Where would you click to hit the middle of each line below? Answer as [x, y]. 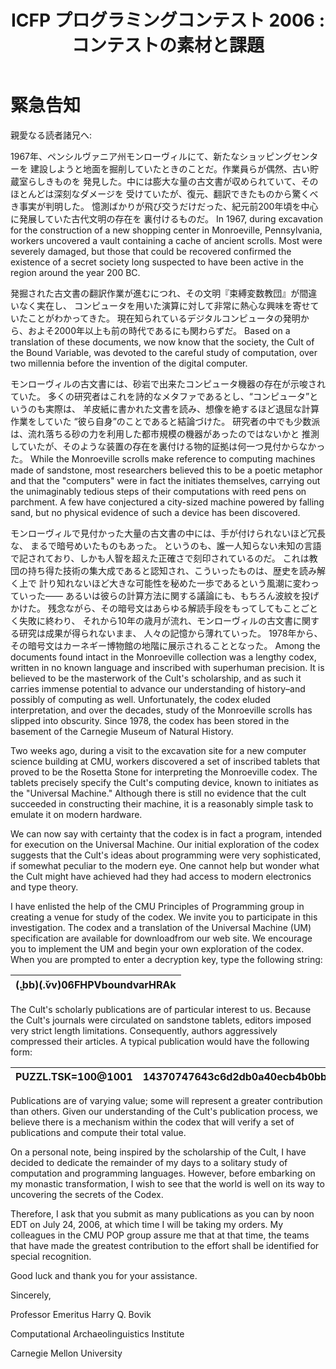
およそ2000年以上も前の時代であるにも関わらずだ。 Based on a [159, 330]
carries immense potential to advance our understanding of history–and [158, 688]
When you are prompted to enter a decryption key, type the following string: [166, 959]
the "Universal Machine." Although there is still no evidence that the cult [158, 793]
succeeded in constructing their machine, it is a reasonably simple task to [162, 803]
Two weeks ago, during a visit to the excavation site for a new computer [158, 750]
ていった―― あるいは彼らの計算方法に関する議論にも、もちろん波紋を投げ [165, 595]
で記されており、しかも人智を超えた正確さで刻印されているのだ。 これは [160, 558]
